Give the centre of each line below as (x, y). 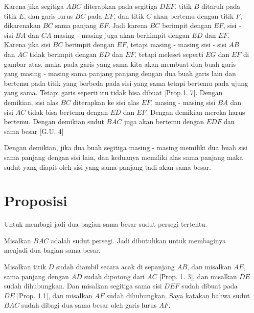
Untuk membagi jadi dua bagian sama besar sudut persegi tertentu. (106, 224)
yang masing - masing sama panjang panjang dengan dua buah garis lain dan (120, 73)
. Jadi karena (128, 25)
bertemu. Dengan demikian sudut (54, 121)
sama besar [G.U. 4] (34, 131)
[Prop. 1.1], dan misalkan (55, 295)
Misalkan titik (25, 266)
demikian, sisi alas (31, 102)
